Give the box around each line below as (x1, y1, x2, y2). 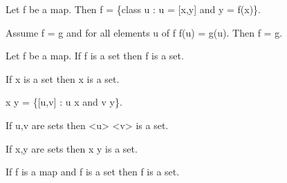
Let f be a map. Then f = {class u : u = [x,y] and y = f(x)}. (6, 2, 261, 16)
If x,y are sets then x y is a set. (6, 141, 138, 155)
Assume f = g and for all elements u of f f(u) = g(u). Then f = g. (6, 25, 283, 39)
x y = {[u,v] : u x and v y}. (6, 95, 122, 109)
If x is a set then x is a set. (6, 71, 120, 86)
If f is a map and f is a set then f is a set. (6, 164, 180, 179)
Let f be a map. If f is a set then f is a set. (6, 48, 184, 63)
